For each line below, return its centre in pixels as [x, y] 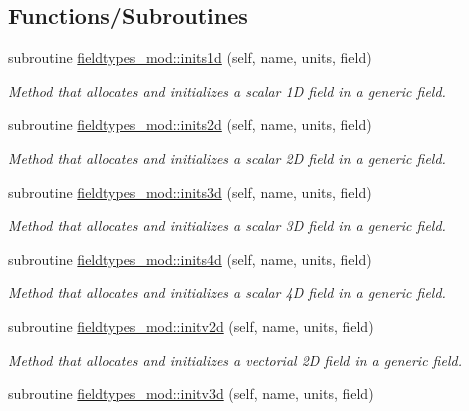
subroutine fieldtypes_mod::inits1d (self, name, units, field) [190, 57]
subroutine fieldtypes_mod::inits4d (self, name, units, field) [190, 258]
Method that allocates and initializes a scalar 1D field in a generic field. [227, 90]
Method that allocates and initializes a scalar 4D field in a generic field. [227, 292]
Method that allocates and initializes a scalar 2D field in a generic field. [227, 157]
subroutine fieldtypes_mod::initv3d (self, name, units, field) [191, 393]
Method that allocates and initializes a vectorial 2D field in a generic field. [235, 359]
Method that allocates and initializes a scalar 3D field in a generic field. [227, 225]
